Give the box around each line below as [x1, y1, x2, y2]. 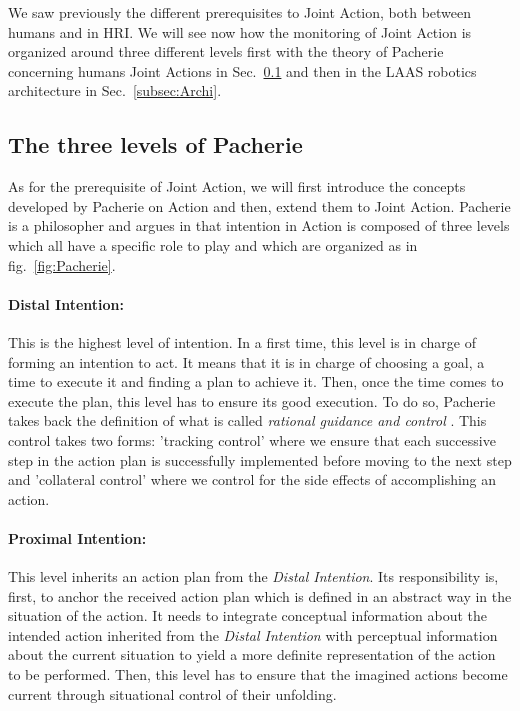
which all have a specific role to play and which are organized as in [8, 234, 418, 255]
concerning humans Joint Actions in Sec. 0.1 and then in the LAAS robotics [8, 60, 477, 81]
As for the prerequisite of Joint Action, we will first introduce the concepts [8, 176, 466, 197]
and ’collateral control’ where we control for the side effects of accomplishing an [8, 469, 497, 490]
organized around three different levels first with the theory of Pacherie [8, 41, 444, 62]
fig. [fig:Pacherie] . [8, 254, 116, 275]
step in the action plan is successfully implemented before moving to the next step [8, 449, 512, 470]
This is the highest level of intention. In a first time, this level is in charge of [8, 331, 476, 352]
